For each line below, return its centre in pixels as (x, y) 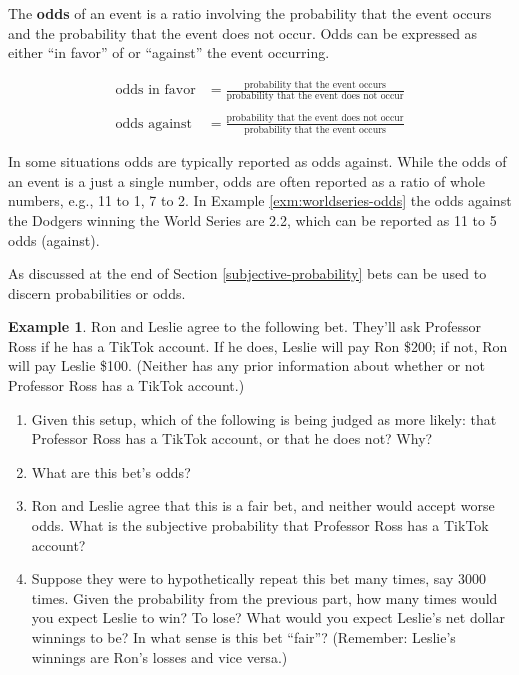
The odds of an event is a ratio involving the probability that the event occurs (250, 13)
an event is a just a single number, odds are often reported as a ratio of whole (246, 180)
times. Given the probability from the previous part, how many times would (264, 597)
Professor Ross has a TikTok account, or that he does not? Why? (232, 438)
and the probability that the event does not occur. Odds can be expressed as (243, 32)
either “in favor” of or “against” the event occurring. (169, 52)
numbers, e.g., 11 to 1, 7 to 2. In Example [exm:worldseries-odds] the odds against (260, 200)
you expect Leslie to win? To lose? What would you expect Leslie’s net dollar (268, 617)
